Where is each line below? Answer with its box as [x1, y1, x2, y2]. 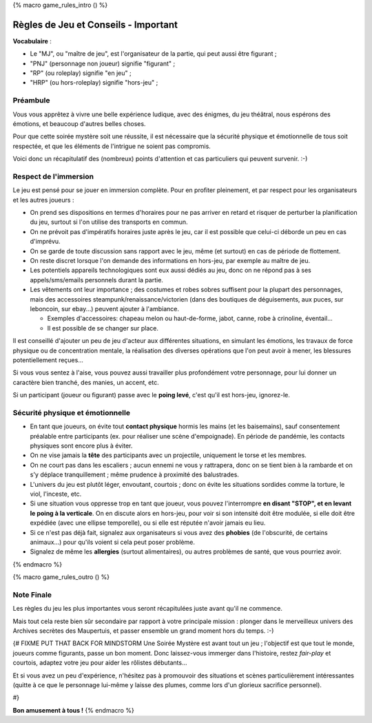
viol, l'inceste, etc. [30, 490, 82, 498]
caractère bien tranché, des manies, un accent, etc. [12, 378, 159, 386]
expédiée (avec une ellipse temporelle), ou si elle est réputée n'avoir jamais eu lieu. [30, 518, 266, 527]
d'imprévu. [30, 238, 61, 246]
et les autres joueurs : [12, 196, 74, 204]
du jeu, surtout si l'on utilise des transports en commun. [30, 218, 189, 227]
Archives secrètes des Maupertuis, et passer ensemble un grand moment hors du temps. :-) [12, 627, 274, 635]
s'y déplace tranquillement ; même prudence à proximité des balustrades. [30, 470, 239, 479]
